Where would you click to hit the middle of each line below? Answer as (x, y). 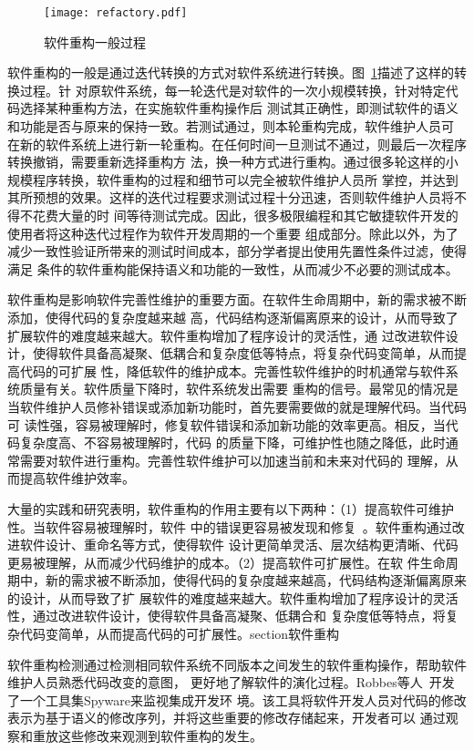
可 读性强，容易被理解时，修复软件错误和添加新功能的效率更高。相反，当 (227, 424)
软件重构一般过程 (95, 41)
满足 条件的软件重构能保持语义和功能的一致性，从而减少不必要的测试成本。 (233, 268)
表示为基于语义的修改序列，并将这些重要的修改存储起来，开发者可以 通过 (227, 718)
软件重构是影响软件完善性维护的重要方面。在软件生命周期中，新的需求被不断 (237, 299)
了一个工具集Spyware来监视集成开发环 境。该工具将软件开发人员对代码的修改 (237, 700)
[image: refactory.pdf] (116, 13)
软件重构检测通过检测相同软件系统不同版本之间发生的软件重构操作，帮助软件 (237, 664)
